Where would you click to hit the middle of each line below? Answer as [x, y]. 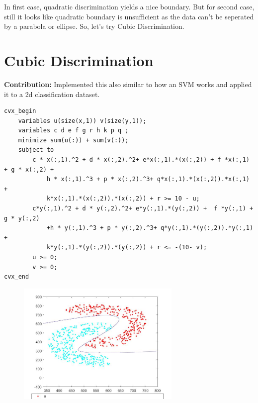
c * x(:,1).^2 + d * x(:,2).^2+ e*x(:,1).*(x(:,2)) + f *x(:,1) [141, 160]
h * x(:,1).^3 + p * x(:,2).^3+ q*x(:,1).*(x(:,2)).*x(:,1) [148, 179]
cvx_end [17, 277]
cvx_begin [20, 111]
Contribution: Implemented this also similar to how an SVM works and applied [128, 84]
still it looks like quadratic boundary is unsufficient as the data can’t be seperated [129, 16]
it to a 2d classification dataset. [52, 94]
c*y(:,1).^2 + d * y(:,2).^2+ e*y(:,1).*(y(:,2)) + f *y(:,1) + [143, 209]
